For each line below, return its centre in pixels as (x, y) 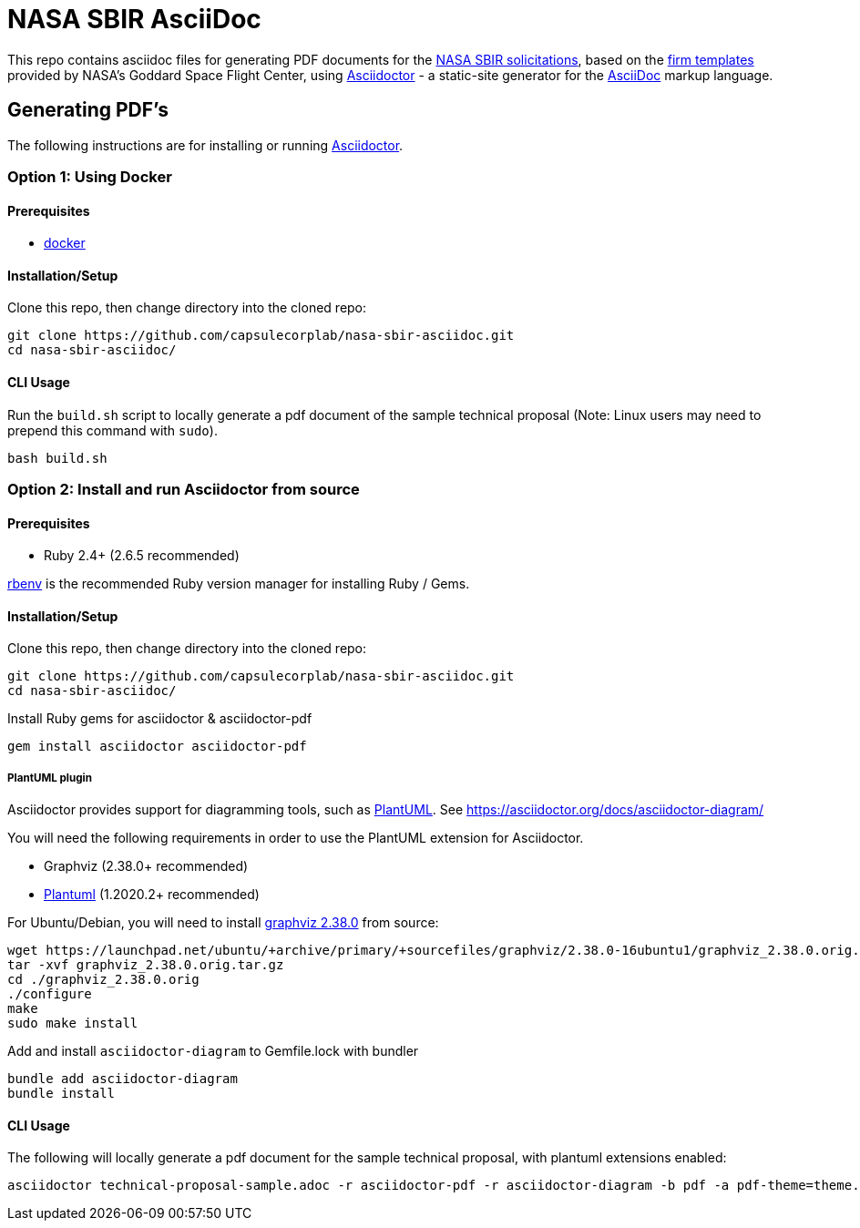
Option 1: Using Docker (90, 176)
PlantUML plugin (50, 778)
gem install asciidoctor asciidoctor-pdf (157, 747)
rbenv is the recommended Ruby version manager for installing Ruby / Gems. (239, 584)
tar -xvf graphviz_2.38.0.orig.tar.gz (146, 965)
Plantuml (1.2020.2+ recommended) (152, 895)
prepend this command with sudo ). (113, 430)
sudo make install (73, 1023)
